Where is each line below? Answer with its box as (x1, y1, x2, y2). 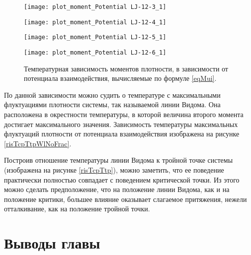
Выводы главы (4, 233, 100, 253)
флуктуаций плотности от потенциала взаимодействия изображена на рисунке (4, 128, 240, 139)
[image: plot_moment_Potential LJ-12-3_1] (24, 3, 167, 10)
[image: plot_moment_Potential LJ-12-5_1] (24, 34, 167, 41)
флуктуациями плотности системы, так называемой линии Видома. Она (4, 99, 221, 110)
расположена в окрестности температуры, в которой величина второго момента (4, 109, 244, 119)
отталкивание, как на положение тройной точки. (4, 203, 150, 214)
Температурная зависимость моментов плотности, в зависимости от (24, 63, 228, 73)
